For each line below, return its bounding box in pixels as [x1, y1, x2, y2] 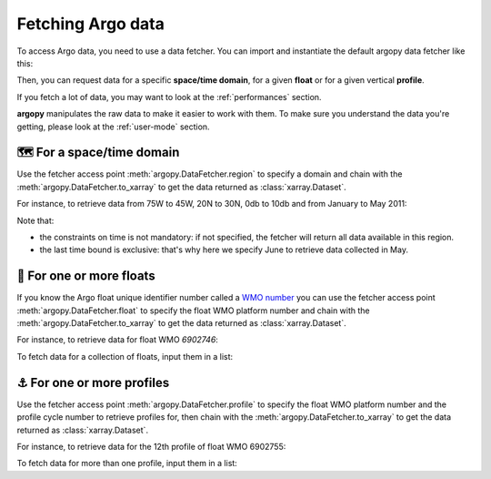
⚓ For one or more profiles [16, 374, 170, 391]
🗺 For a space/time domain [16, 145, 180, 160]
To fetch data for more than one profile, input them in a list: [16, 458, 238, 469]
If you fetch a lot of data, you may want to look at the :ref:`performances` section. [16, 91, 322, 102]
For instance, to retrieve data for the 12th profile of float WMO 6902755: [16, 441, 286, 452]
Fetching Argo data [16, 14, 165, 34]
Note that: [16, 215, 55, 226]
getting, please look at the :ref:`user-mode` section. [16, 121, 210, 132]
